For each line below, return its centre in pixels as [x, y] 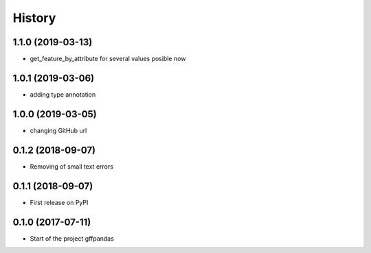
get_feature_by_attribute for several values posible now [108, 59]
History [34, 18]
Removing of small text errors [71, 166]
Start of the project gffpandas [72, 238]
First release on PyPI [59, 202]
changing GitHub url [58, 130]
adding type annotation [63, 94]
